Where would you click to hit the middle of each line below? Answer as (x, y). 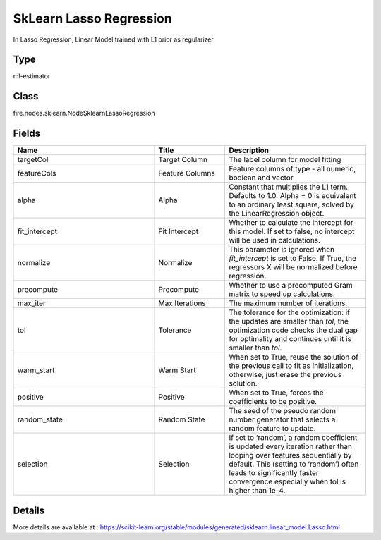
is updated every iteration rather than (291, 446)
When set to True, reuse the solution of (294, 357)
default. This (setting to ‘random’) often (294, 464)
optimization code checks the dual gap (293, 330)
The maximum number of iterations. (288, 303)
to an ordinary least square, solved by (291, 204)
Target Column (183, 160)
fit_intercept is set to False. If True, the (292, 259)
